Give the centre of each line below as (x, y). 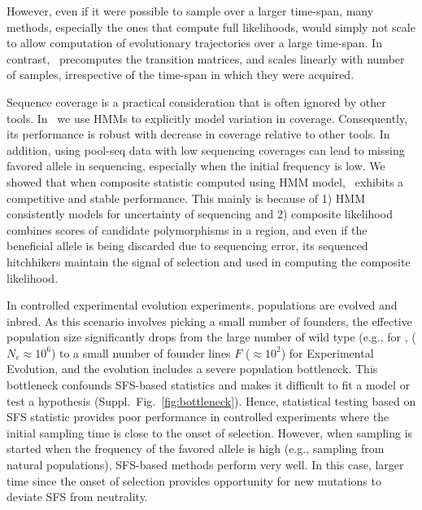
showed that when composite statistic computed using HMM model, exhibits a (205, 181)
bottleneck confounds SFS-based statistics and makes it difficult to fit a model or (209, 385)
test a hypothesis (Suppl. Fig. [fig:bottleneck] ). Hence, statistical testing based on (211, 400)
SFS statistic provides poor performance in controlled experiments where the (198, 417)
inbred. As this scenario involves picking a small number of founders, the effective (209, 321)
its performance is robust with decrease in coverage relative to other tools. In (198, 134)
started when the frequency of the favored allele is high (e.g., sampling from (196, 448)
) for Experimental (327, 352)
